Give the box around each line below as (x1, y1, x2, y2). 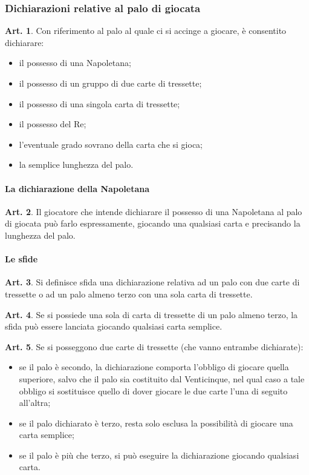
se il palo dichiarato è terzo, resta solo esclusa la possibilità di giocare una (19, 416, 293, 429)
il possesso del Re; (19, 118, 86, 130)
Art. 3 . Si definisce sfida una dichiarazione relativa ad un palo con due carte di (5, 276, 300, 288)
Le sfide (5, 253, 38, 265)
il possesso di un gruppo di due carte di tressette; (19, 77, 202, 89)
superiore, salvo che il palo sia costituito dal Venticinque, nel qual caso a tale (19, 372, 305, 385)
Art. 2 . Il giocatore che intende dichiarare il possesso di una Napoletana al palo (5, 205, 302, 218)
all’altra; (19, 396, 51, 409)
